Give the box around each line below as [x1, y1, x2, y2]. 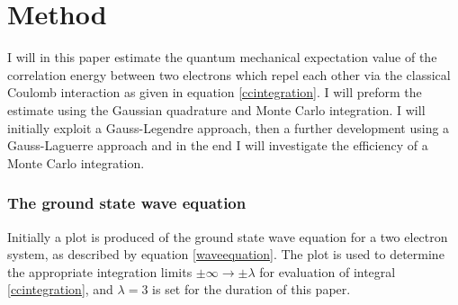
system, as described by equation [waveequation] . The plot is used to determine [7, 245, 445, 264]
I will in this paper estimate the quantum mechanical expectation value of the [7, 48, 437, 67]
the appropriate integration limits [7, 262, 193, 281]
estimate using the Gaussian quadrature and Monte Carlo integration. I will [7, 100, 426, 119]
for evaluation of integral [259, 262, 396, 281]
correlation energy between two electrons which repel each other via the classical [7, 65, 451, 84]
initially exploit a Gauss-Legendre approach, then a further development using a [7, 118, 450, 137]
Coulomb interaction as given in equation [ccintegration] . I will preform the [7, 83, 422, 102]
